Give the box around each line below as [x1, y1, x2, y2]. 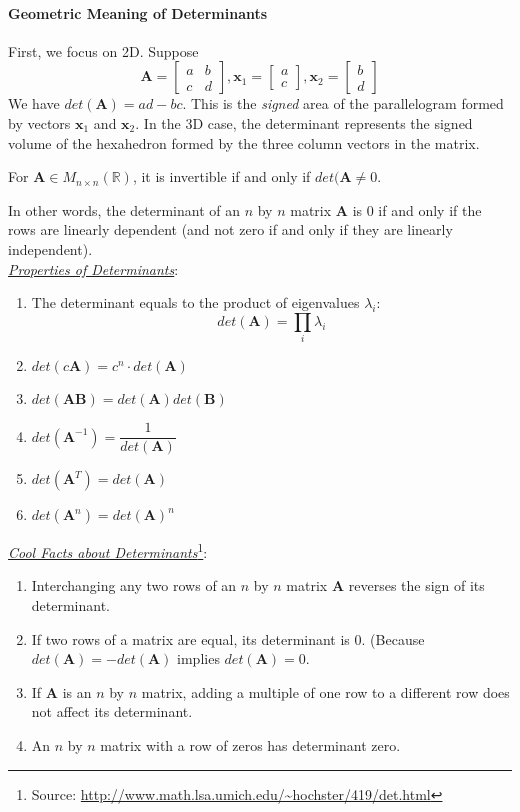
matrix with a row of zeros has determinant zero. [100, 734, 401, 755]
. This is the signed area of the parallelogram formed [182, 93, 504, 114]
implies [177, 648, 220, 669]
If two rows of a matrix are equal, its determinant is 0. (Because [31, 628, 425, 649]
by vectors [8, 112, 71, 133]
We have [8, 93, 60, 114]
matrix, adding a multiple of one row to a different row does [141, 681, 510, 702]
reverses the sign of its [348, 575, 485, 596]
